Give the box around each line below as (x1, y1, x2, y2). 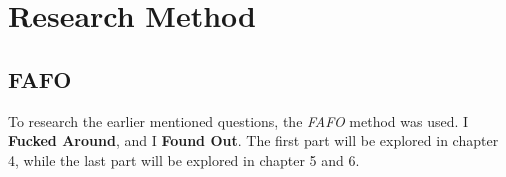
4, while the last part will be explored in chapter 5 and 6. (8, 149, 360, 170)
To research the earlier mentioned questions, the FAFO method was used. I (8, 110, 469, 131)
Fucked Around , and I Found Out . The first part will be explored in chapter (8, 130, 499, 151)
